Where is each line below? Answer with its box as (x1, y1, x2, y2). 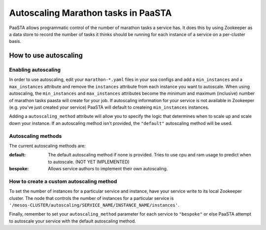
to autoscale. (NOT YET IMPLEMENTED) (48, 158, 130, 165)
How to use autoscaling (9, 51, 83, 60)
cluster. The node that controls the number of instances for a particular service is (9, 195, 174, 201)
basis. (9, 38, 22, 44)
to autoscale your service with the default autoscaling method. (9, 218, 136, 224)
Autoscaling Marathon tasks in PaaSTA (9, 7, 172, 18)
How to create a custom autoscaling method (9, 178, 117, 185)
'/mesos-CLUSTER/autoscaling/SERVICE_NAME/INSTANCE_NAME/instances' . (9, 202, 179, 208)
